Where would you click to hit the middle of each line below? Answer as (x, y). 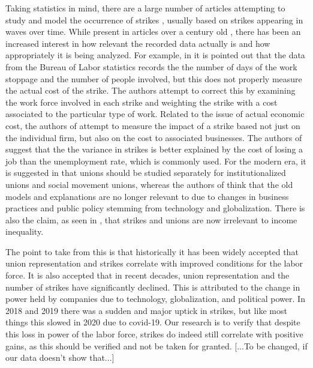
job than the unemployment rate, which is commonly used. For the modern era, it (156, 161)
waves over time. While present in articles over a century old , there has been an (153, 32)
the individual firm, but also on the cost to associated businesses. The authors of (154, 137)
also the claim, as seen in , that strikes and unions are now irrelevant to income (151, 219)
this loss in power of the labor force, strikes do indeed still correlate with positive (154, 334)
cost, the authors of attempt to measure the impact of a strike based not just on (153, 125)
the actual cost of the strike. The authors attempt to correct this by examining (151, 90)
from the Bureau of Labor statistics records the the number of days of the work (151, 66)
